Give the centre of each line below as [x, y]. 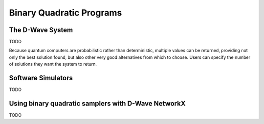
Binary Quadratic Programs [66, 13]
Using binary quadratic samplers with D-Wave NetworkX [97, 103]
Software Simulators [41, 78]
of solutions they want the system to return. [53, 64]
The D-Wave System [41, 30]
